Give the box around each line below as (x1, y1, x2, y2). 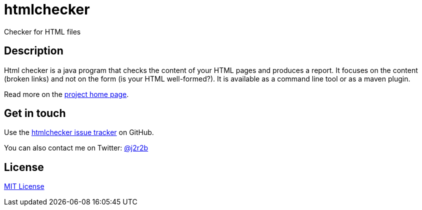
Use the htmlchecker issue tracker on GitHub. (4, 128, 154, 137)
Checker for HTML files (4, 27, 81, 36)
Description (4, 44, 63, 57)
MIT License (4, 182, 44, 191)
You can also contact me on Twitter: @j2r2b (4, 143, 148, 152)
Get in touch (4, 107, 66, 120)
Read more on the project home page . (4, 89, 129, 98)
